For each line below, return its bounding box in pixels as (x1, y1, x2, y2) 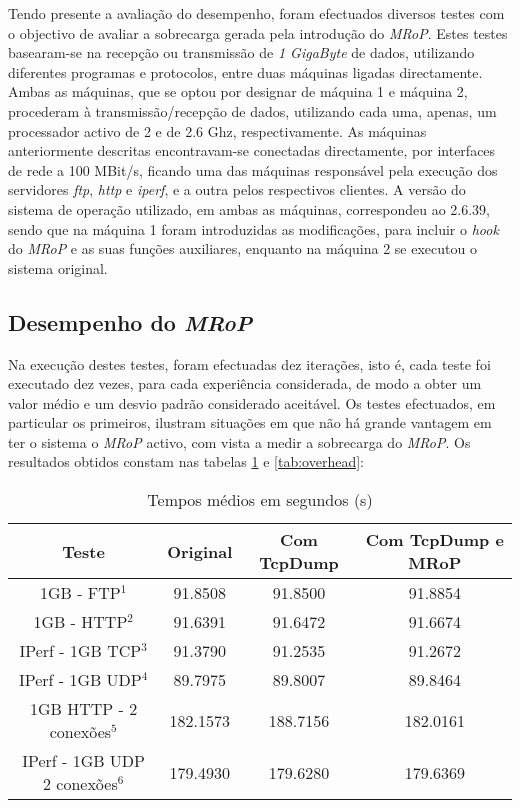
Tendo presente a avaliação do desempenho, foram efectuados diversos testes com (8, 3, 505, 23)
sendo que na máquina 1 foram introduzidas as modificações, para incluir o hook (8, 218, 499, 239)
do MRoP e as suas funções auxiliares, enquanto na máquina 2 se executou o (8, 238, 477, 259)
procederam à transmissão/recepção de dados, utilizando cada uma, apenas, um (8, 100, 497, 121)
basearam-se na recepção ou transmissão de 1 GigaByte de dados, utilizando (8, 42, 475, 63)
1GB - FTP (39, 581, 121, 605)
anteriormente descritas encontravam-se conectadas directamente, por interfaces (8, 140, 496, 161)
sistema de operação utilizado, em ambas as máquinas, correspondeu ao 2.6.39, (8, 198, 490, 219)
